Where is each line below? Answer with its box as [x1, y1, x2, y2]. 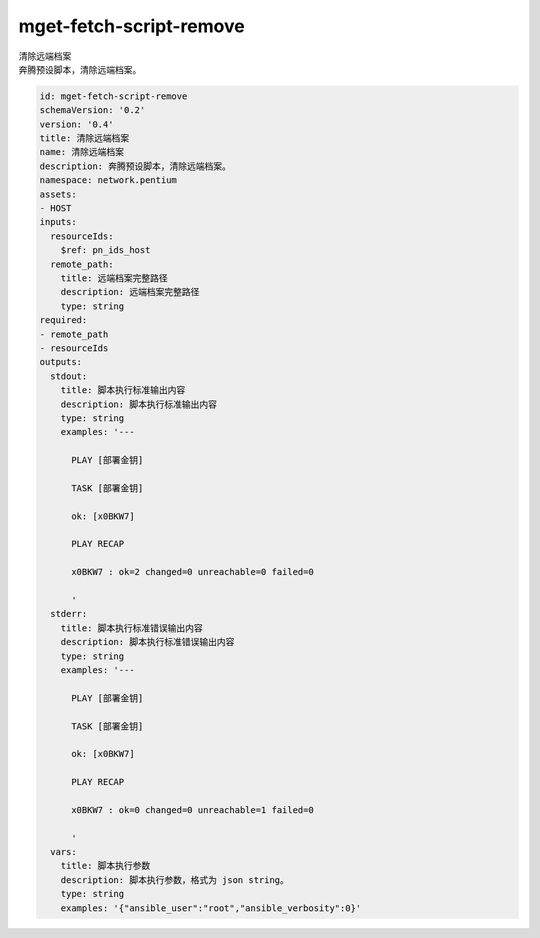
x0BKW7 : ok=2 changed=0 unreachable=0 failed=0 [71, 566, 314, 578]
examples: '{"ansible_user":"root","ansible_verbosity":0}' [60, 902, 362, 914]
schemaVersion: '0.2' [39, 105, 146, 116]
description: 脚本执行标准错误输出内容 [60, 636, 235, 648]
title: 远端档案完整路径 [60, 273, 169, 284]
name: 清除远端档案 [39, 146, 125, 158]
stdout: [50, 370, 88, 382]
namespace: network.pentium [39, 175, 177, 186]
